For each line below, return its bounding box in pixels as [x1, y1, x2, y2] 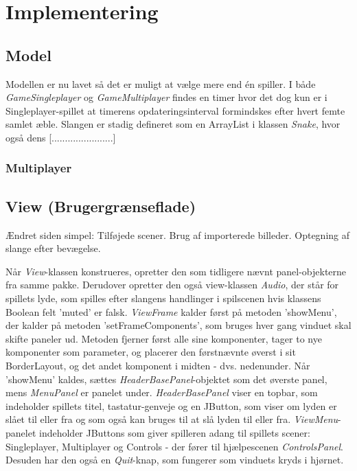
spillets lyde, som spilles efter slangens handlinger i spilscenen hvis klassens [5, 290, 321, 305]
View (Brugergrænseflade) [5, 195, 196, 216]
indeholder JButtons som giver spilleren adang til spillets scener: [38, 425, 310, 439]
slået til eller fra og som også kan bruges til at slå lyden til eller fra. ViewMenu [5, 412, 338, 426]
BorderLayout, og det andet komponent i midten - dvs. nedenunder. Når [5, 358, 310, 372]
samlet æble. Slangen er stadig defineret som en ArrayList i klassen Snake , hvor [5, 117, 341, 131]
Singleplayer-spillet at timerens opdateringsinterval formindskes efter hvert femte [5, 103, 345, 117]
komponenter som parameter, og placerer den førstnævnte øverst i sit [5, 345, 296, 359]
